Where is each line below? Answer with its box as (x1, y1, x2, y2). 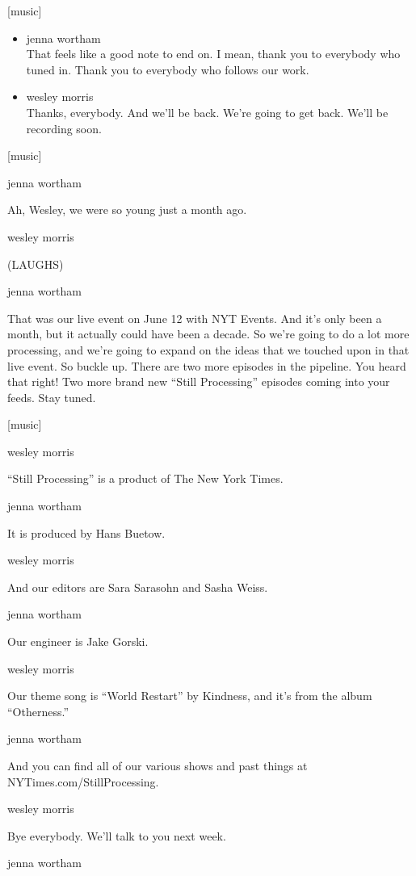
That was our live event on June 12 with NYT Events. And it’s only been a (7, 309, 382, 326)
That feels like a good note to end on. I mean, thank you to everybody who (26, 45, 401, 62)
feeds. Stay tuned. (7, 388, 96, 405)
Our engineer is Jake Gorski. (7, 633, 149, 650)
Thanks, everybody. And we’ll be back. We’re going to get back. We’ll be (26, 103, 389, 120)
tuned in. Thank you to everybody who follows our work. (26, 61, 309, 78)
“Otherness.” (7, 702, 69, 719)
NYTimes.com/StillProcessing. (7, 773, 159, 790)
